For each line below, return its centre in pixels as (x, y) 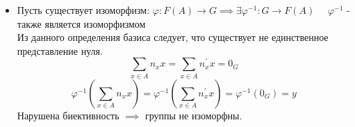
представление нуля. (60, 50)
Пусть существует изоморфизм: (83, 10)
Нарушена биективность (68, 115)
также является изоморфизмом (81, 23)
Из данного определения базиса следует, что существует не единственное (173, 37)
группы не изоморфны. (193, 115)
